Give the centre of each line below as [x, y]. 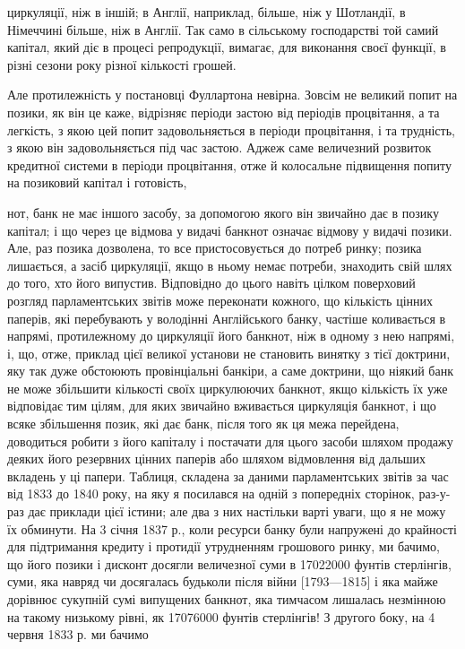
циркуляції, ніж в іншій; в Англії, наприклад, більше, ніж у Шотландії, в [207, 12]
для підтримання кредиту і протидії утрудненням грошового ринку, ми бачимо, [224, 546]
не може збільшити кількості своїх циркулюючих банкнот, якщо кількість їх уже [228, 388]
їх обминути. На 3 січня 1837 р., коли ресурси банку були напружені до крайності [232, 528]
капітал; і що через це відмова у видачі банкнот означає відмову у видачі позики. [230, 230]
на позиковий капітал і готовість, [97, 182]
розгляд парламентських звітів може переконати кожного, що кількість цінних [220, 300]
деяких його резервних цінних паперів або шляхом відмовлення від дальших [217, 459]
